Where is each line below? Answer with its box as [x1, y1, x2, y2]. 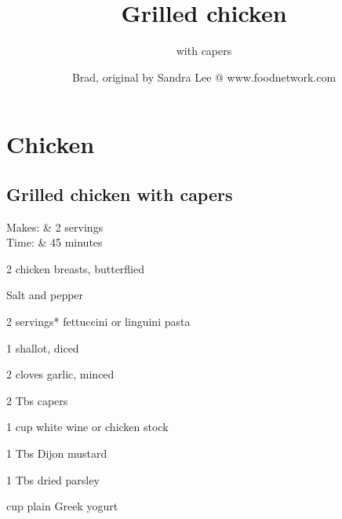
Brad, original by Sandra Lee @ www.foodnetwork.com [71, 68, 337, 85]
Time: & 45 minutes [6, 234, 103, 250]
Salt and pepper [6, 287, 84, 303]
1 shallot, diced [6, 339, 79, 356]
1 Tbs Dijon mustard [6, 445, 107, 462]
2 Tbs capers [6, 392, 68, 408]
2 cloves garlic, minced [6, 366, 115, 382]
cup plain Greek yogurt [6, 498, 118, 514]
